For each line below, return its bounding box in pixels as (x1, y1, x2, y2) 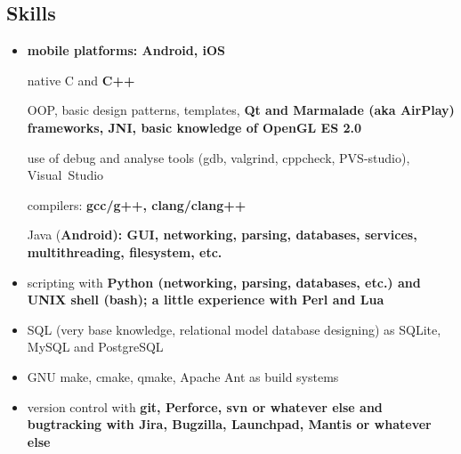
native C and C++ (27, 70, 135, 89)
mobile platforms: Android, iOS (27, 41, 226, 60)
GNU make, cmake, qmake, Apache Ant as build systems (27, 367, 339, 385)
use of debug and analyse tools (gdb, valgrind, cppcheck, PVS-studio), (27, 148, 410, 166)
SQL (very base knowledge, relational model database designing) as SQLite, (27, 320, 441, 338)
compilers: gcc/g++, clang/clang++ (27, 195, 247, 214)
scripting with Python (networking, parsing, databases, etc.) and (27, 272, 421, 291)
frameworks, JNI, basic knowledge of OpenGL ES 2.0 (27, 118, 362, 136)
